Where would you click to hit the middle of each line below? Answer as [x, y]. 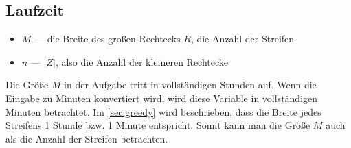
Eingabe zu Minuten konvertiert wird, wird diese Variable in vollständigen [162, 98]
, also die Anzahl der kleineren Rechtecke [142, 61]
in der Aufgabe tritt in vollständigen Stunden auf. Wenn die [190, 85]
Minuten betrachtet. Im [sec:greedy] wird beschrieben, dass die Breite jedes [163, 111]
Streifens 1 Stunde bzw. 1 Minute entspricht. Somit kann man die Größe [158, 125]
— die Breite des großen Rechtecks [107, 39]
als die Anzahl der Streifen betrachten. [87, 138]
